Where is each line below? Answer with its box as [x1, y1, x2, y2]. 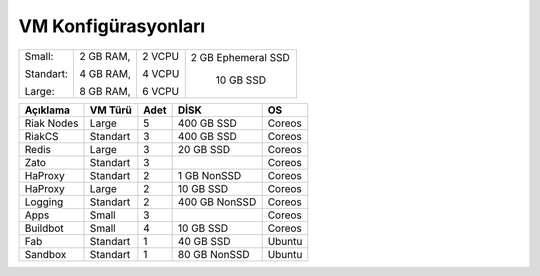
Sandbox [24, 247, 67, 261]
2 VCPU [141, 49, 180, 63]
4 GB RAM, [79, 66, 132, 80]
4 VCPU [141, 66, 180, 80]
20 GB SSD [177, 142, 231, 156]
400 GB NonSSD [177, 195, 257, 209]
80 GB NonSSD [177, 247, 250, 261]
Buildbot [24, 221, 64, 235]
